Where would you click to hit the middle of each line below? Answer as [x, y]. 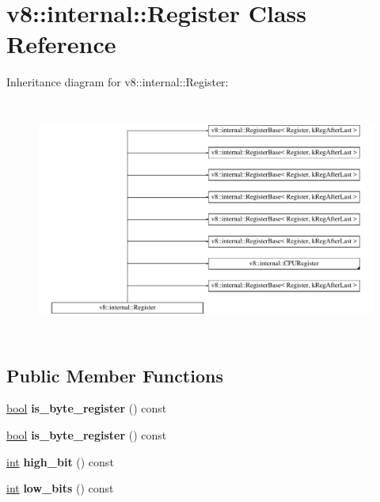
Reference [61, 44]
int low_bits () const [60, 488]
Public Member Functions [115, 375]
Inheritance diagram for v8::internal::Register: [118, 82]
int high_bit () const [60, 461]
